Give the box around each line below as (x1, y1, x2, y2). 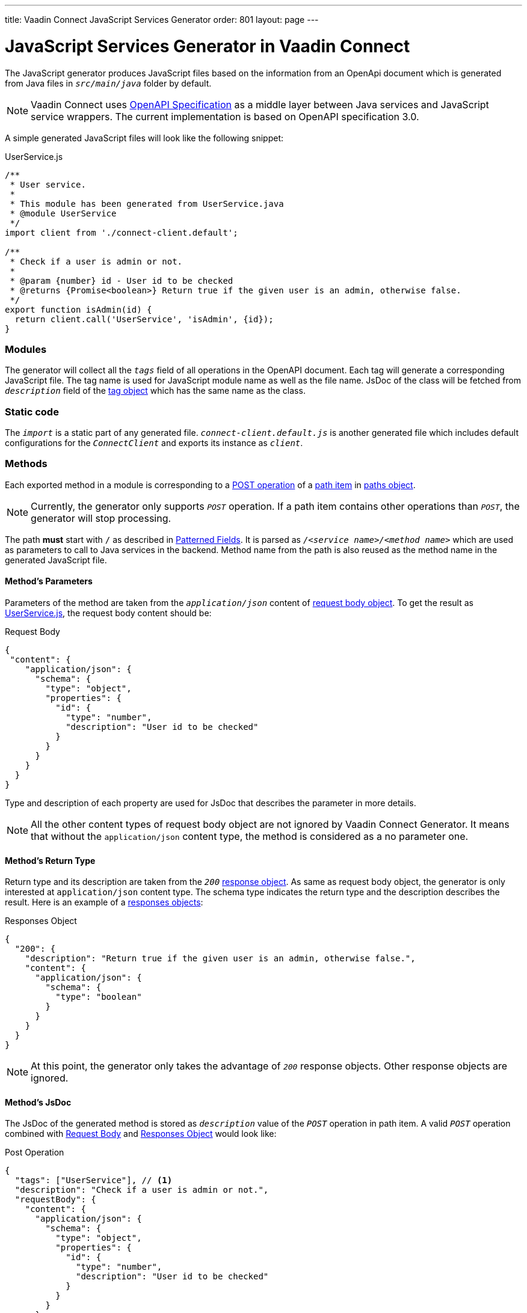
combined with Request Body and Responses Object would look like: (5, 1128, 277, 1139)
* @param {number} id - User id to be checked (10, 275, 233, 286)
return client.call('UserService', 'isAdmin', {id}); (14, 314, 274, 324)
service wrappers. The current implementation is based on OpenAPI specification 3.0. (31, 110, 419, 123)
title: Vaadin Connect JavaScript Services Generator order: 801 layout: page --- (5, 14, 319, 25)
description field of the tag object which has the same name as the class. (5, 385, 306, 396)
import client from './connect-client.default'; (5, 227, 238, 237)
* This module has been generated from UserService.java (10, 198, 284, 209)
